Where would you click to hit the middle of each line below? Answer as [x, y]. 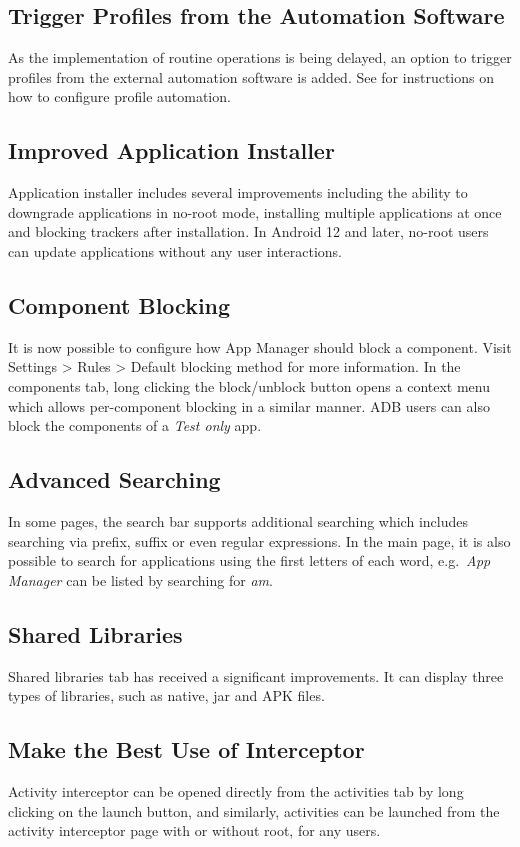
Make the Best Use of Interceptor [186, 749]
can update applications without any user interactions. [175, 250]
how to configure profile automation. [119, 96]
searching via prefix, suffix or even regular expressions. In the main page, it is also [259, 540]
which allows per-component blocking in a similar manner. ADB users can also [249, 405]
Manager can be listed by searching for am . [140, 579]
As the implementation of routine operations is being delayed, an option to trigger [260, 57]
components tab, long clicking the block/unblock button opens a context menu [249, 385]
